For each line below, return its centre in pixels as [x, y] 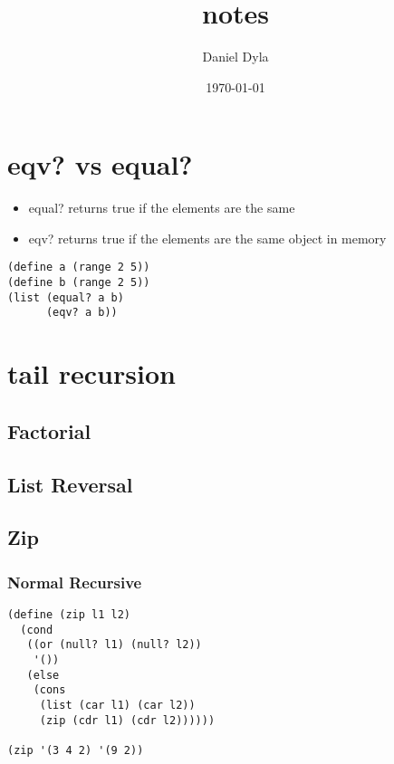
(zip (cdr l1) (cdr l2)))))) [127, 720]
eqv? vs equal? [100, 164]
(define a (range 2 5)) [79, 267]
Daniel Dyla [235, 57]
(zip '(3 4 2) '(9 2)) [76, 750]
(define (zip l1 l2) [69, 615]
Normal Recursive [75, 582]
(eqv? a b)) [82, 313]
